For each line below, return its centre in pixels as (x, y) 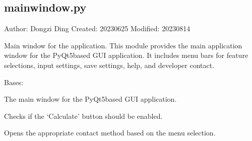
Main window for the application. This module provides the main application (123, 45)
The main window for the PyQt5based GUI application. (90, 99)
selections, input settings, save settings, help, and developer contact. (109, 65)
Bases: (14, 82)
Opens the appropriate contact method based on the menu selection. (110, 133)
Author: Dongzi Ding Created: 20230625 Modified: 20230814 (97, 28)
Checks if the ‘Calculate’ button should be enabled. (83, 116)
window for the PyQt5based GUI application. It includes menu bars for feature (126, 55)
